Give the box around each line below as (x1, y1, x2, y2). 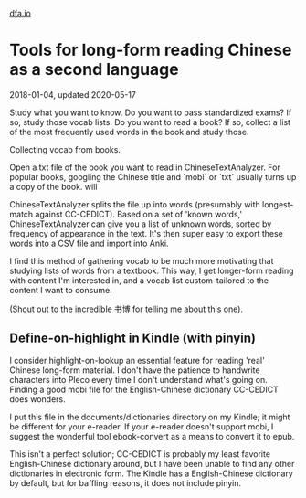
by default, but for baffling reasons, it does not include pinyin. (9, 477, 242, 488)
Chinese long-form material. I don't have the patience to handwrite (9, 365, 260, 376)
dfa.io (9, 8, 32, 18)
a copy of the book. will (9, 181, 98, 192)
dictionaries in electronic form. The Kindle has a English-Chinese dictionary (9, 468, 294, 479)
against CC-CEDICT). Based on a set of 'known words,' (35, 208, 243, 219)
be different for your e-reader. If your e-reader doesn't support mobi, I (9, 420, 274, 432)
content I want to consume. (9, 284, 112, 295)
